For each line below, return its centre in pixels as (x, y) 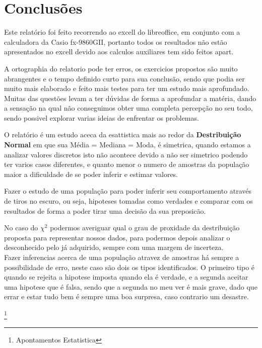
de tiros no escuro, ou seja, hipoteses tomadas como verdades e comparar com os (128, 201)
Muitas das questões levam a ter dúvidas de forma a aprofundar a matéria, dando (130, 98)
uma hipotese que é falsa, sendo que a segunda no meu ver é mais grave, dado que (131, 286)
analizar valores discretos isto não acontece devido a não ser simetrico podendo (126, 154)
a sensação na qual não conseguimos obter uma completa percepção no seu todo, (128, 108)
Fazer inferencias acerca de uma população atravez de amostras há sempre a (122, 257)
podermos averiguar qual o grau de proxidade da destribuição (145, 228)
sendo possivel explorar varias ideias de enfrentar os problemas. (102, 117)
